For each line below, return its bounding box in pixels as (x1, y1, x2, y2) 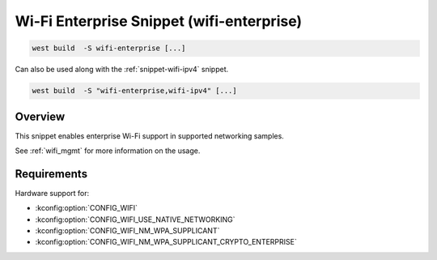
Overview (15, 109, 66, 123)
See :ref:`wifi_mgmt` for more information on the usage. (15, 146, 201, 156)
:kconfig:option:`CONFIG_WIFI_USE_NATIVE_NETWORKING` (35, 215, 235, 224)
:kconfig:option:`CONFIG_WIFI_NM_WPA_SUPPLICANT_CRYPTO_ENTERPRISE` (35, 237, 297, 247)
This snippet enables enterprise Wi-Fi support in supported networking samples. (15, 130, 285, 141)
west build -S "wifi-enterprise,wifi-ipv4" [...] (32, 86, 238, 96)
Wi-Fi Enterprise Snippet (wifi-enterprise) (15, 12, 303, 30)
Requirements (15, 167, 88, 181)
